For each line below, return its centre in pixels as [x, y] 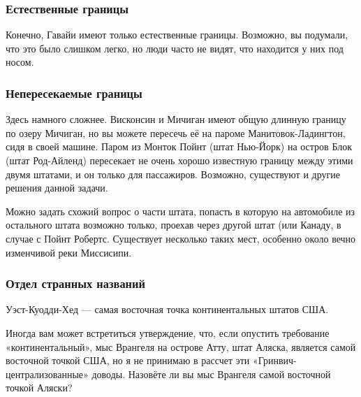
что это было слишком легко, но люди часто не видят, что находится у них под [175, 48]
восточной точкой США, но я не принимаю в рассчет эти [128, 360]
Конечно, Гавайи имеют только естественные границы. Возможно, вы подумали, [177, 35]
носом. [20, 62]
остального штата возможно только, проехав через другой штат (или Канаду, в [174, 225]
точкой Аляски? [39, 388]
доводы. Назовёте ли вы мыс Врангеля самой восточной [211, 374]
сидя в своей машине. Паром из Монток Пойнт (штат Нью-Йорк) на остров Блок [179, 146]
